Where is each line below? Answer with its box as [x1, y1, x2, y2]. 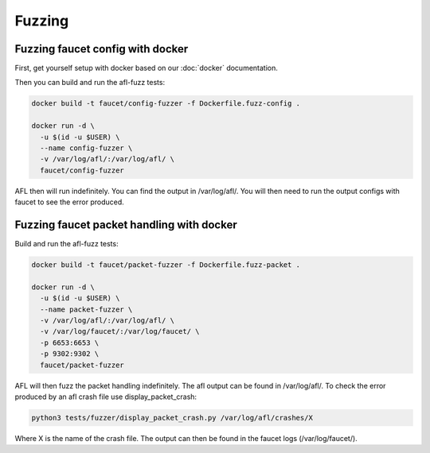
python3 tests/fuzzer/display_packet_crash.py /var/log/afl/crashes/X [31, 413, 314, 422]
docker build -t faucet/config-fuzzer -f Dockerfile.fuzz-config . [31, 99, 301, 108]
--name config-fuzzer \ [40, 144, 133, 153]
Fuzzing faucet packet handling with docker [14, 218, 238, 231]
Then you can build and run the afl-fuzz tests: [14, 78, 166, 87]
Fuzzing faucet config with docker [14, 42, 189, 56]
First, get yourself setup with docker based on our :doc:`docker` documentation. [14, 64, 279, 73]
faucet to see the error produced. [14, 197, 125, 207]
